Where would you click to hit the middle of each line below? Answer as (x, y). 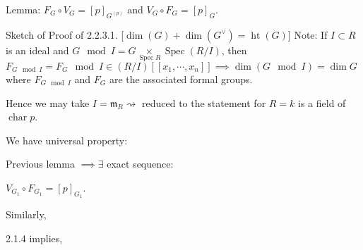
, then (234, 50)
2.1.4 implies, (34, 238)
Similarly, (26, 214)
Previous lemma (40, 164)
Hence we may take (48, 102)
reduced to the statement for (204, 102)
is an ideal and (37, 50)
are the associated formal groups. (181, 79)
